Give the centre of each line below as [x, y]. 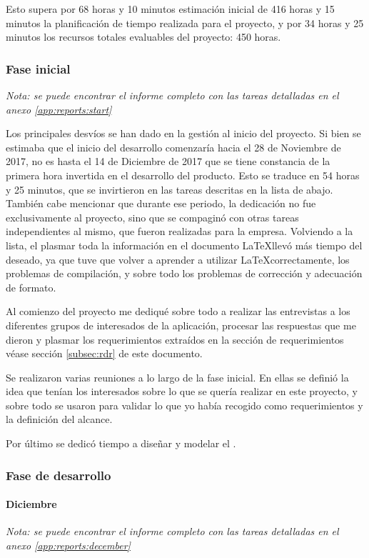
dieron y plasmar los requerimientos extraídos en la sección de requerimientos [175, 339]
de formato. [31, 287]
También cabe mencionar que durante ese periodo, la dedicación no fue [161, 203]
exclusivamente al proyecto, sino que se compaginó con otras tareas [152, 217]
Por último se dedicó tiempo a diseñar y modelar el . [121, 443]
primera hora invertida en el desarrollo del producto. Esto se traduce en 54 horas [183, 175]
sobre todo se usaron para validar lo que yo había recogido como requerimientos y [184, 405]
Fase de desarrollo [59, 475]
